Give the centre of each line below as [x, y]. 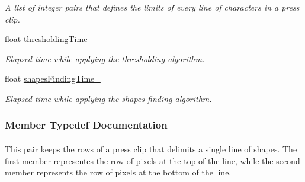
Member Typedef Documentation [86, 125]
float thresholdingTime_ [49, 39]
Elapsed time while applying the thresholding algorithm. [105, 58]
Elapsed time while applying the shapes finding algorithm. [108, 98]
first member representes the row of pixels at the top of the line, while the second [152, 160]
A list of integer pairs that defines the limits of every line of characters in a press [152, 7]
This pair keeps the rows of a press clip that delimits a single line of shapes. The [151, 149]
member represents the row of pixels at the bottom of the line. [118, 172]
